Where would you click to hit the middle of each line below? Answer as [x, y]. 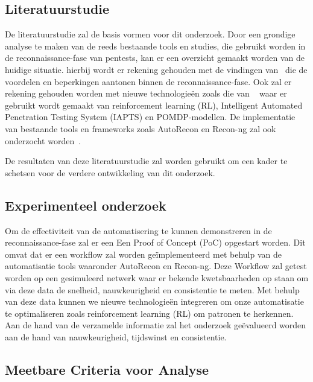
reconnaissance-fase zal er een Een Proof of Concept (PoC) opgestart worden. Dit [155, 242]
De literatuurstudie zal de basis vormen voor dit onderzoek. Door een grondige [150, 34]
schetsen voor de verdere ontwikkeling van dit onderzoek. [110, 172]
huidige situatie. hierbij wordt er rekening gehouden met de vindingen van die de [156, 69]
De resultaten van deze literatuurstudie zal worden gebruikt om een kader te [146, 161]
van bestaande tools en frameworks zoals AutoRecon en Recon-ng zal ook [141, 128]
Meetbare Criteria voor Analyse [107, 369]
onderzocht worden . [43, 140]
